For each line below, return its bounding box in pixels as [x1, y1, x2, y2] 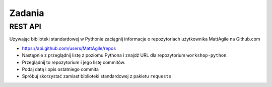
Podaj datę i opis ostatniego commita [22, 66, 99, 72]
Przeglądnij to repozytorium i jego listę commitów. [22, 59, 125, 65]
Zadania [9, 7, 45, 18]
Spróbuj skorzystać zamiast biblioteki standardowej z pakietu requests [22, 73, 172, 79]
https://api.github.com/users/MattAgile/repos [22, 45, 116, 51]
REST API [9, 22, 41, 31]
